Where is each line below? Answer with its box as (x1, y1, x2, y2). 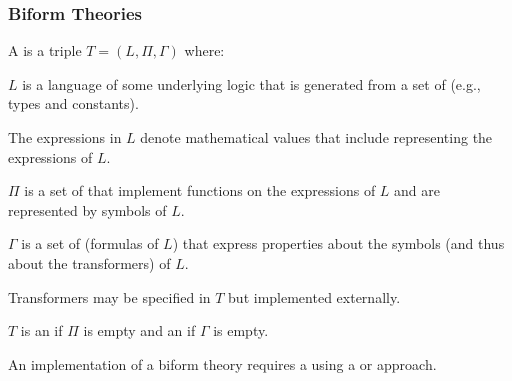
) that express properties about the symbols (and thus (172, 233, 505, 254)
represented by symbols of (8, 199, 167, 220)
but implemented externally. (228, 286, 401, 307)
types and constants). (8, 93, 139, 114)
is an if (20, 320, 63, 341)
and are (394, 180, 440, 201)
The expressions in (8, 127, 122, 147)
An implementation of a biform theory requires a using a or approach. (8, 353, 437, 374)
